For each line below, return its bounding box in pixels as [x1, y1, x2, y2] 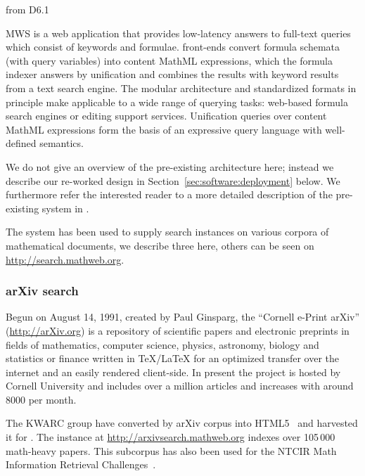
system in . [41, 200, 89, 215]
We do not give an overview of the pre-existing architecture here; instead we [6, 159, 334, 174]
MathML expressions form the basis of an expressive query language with [6, 122, 322, 136]
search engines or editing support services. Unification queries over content [6, 108, 327, 123]
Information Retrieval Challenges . [6, 457, 156, 472]
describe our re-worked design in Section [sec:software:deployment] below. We [6, 173, 340, 188]
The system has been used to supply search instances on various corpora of [6, 224, 329, 239]
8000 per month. [6, 392, 77, 406]
